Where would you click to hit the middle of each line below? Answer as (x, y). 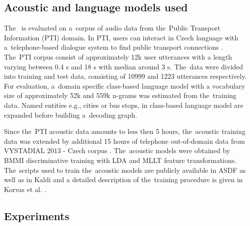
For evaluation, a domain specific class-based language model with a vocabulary (125, 85)
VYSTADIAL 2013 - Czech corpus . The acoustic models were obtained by (117, 150)
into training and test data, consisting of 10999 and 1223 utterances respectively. (125, 76)
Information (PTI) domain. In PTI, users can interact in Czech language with (121, 37)
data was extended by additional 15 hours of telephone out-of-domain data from (125, 141)
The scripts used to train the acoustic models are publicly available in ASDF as (125, 170)
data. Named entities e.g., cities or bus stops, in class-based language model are (124, 105)
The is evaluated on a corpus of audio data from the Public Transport (112, 28)
